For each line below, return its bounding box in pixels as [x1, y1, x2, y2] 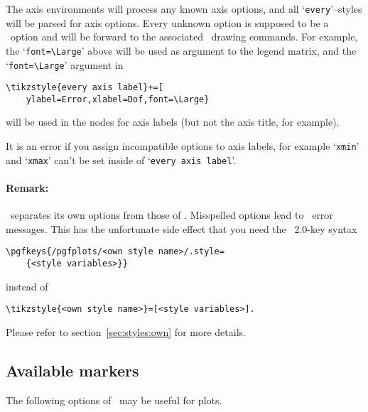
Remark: [6, 180, 49, 195]
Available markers [6, 359, 139, 381]
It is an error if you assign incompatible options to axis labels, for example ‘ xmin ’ [6, 139, 359, 153]
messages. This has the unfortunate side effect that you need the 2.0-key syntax [6, 221, 357, 236]
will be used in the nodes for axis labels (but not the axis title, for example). [6, 114, 340, 129]
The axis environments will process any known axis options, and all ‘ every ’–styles [6, 1, 362, 16]
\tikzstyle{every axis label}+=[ [6, 82, 163, 93]
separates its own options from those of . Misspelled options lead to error [10, 207, 333, 222]
